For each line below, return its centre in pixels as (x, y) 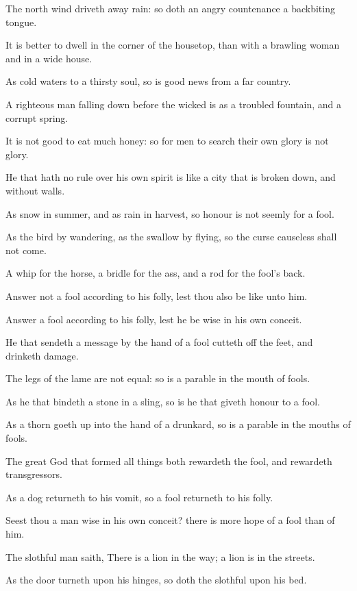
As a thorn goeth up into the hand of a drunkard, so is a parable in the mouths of (178, 424)
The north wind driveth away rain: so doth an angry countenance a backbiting (170, 8)
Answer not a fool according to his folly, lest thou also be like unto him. (157, 295)
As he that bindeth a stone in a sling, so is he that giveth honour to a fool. (163, 401)
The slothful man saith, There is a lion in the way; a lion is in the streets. (160, 556)
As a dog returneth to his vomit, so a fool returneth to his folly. (139, 497)
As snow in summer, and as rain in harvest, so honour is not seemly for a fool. (170, 213)
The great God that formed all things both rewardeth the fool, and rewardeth (169, 461)
